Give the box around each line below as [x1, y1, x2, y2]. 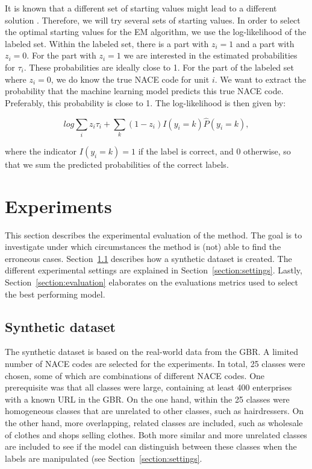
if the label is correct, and [138, 144, 234, 157]
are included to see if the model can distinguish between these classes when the [5, 440, 297, 453]
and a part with [236, 37, 295, 49]
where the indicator [5, 144, 77, 157]
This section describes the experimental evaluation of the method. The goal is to [5, 228, 302, 241]
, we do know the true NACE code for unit [51, 72, 210, 85]
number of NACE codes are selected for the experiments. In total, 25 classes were [5, 357, 305, 369]
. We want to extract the [214, 72, 307, 85]
